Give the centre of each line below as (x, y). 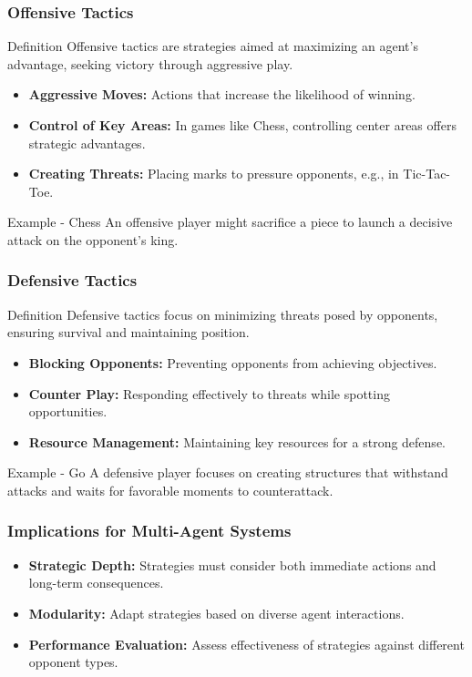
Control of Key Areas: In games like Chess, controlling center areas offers (242, 125)
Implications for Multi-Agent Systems (149, 531)
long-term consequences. (96, 583)
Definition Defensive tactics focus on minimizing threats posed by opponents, (223, 314)
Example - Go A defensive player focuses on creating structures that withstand (228, 472)
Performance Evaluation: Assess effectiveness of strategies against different (246, 644)
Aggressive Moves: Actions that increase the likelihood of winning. (222, 94)
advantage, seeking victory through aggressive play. (150, 63)
